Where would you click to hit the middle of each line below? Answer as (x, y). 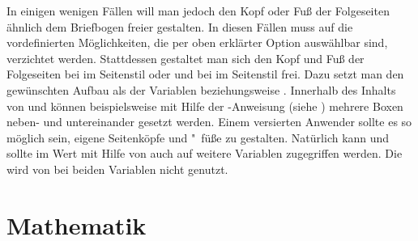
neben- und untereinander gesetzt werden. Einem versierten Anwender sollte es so (209, 122)
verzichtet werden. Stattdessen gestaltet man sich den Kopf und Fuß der (186, 58)
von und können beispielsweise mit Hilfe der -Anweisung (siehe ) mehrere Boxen (205, 106)
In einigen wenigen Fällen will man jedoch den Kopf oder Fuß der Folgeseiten (198, 11)
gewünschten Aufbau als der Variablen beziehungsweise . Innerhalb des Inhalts (201, 89)
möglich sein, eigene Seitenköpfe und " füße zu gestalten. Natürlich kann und (198, 137)
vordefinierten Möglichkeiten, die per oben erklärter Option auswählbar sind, (197, 42)
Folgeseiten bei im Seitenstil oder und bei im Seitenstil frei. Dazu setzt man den (205, 74)
